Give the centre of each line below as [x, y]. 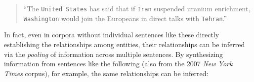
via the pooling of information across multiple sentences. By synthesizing [114, 54]
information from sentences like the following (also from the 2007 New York [118, 64]
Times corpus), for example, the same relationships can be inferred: [106, 73]
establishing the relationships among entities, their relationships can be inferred [125, 44]
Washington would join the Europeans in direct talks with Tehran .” [125, 18]
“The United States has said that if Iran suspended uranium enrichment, [137, 8]
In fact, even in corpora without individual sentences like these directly [112, 35]
